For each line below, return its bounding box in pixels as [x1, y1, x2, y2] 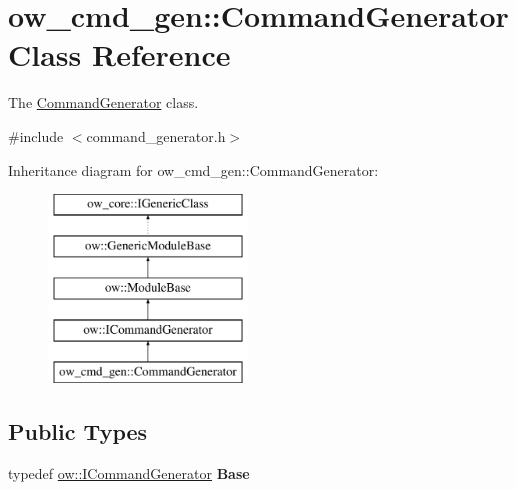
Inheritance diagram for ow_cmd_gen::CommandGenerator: [8, 159, 379, 180]
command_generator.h [86, 125, 226, 146]
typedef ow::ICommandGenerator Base [8, 462, 250, 483]
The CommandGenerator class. [8, 92, 199, 113]
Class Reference [8, 34, 231, 75]
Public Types [8, 416, 148, 447]
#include [8, 125, 64, 146]
